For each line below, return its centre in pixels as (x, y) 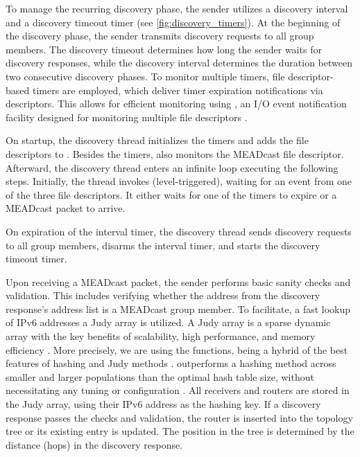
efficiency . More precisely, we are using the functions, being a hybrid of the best (177, 349)
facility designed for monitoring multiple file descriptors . (127, 117)
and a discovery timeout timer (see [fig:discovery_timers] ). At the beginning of (173, 22)
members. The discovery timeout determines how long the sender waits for (164, 49)
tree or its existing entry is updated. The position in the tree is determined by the (180, 431)
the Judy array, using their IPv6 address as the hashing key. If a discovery (163, 404)
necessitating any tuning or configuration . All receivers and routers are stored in (178, 390)
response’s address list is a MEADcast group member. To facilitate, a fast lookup (178, 308)
